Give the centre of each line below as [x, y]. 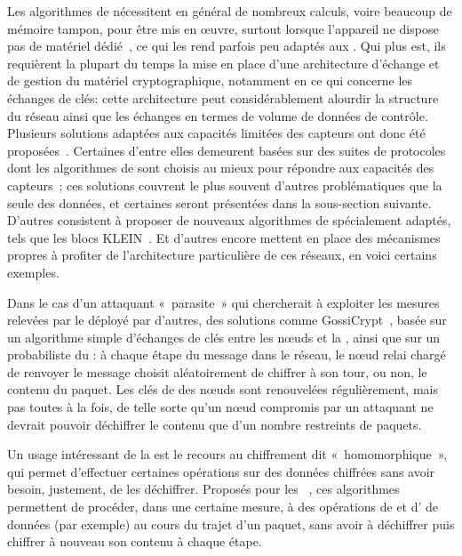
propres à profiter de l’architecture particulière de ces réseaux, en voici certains [222, 255]
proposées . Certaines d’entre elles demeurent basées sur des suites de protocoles [227, 150]
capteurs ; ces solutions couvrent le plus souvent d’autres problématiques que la [225, 185]
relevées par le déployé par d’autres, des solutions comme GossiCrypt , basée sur [227, 320]
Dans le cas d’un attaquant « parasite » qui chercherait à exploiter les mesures [223, 302]
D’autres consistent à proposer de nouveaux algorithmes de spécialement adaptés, [229, 220]
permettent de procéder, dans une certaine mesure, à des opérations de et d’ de [223, 507]
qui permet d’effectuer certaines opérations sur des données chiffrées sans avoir [221, 471]
